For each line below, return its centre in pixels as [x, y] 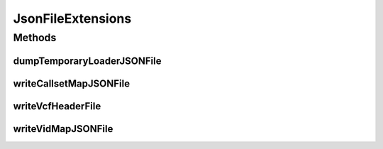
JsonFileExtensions [72, 18]
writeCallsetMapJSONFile [72, 83]
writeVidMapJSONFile [63, 129]
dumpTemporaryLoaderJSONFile [87, 61]
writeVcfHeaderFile [57, 106]
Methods [35, 38]
